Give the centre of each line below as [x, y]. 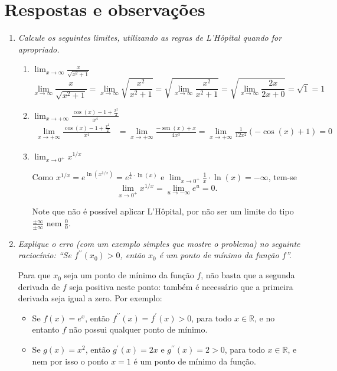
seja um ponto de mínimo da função [129, 275]
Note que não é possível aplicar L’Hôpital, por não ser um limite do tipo [163, 211]
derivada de [39, 286]
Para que [34, 275]
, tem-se [282, 176]
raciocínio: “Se [45, 255]
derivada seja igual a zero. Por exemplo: [90, 298]
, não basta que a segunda [248, 275]
